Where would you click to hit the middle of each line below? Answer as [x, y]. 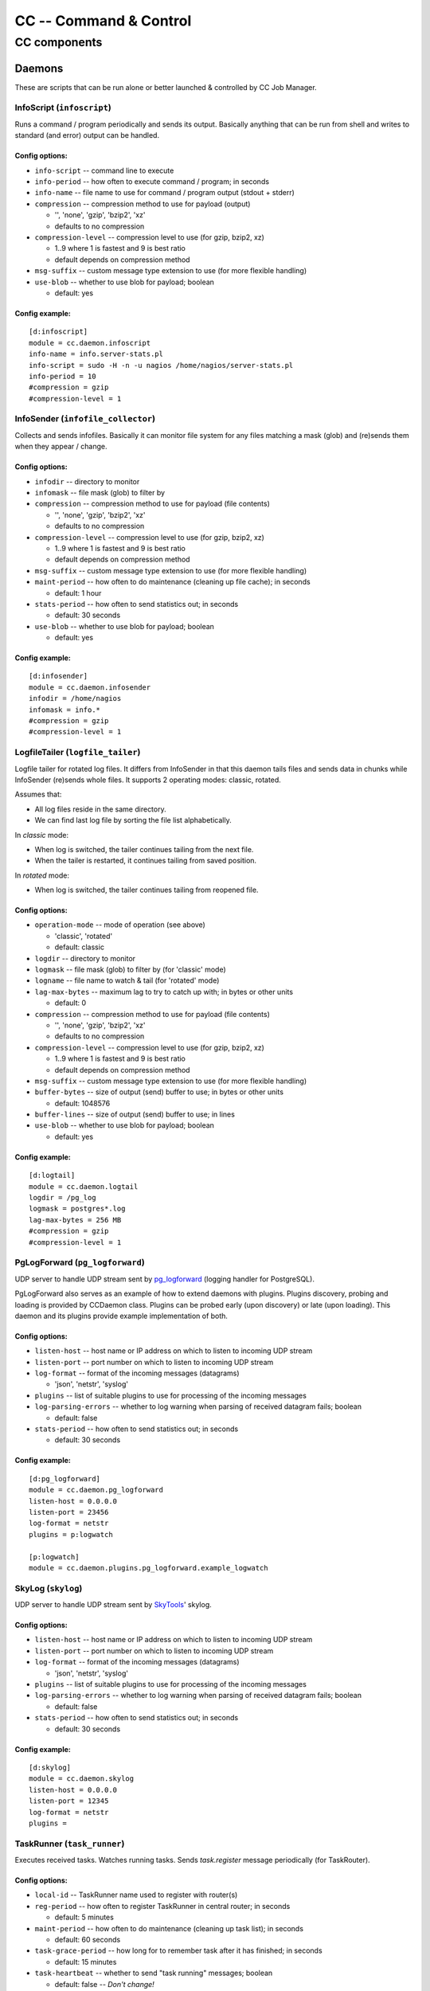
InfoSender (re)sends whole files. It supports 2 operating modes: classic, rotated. [148, 780]
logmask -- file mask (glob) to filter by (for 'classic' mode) [130, 970]
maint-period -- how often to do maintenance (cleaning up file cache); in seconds [172, 582]
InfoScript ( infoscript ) [63, 108]
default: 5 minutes [84, 1917]
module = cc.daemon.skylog [82, 1779]
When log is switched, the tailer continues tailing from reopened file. [147, 890]
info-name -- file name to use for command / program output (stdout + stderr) [164, 193]
